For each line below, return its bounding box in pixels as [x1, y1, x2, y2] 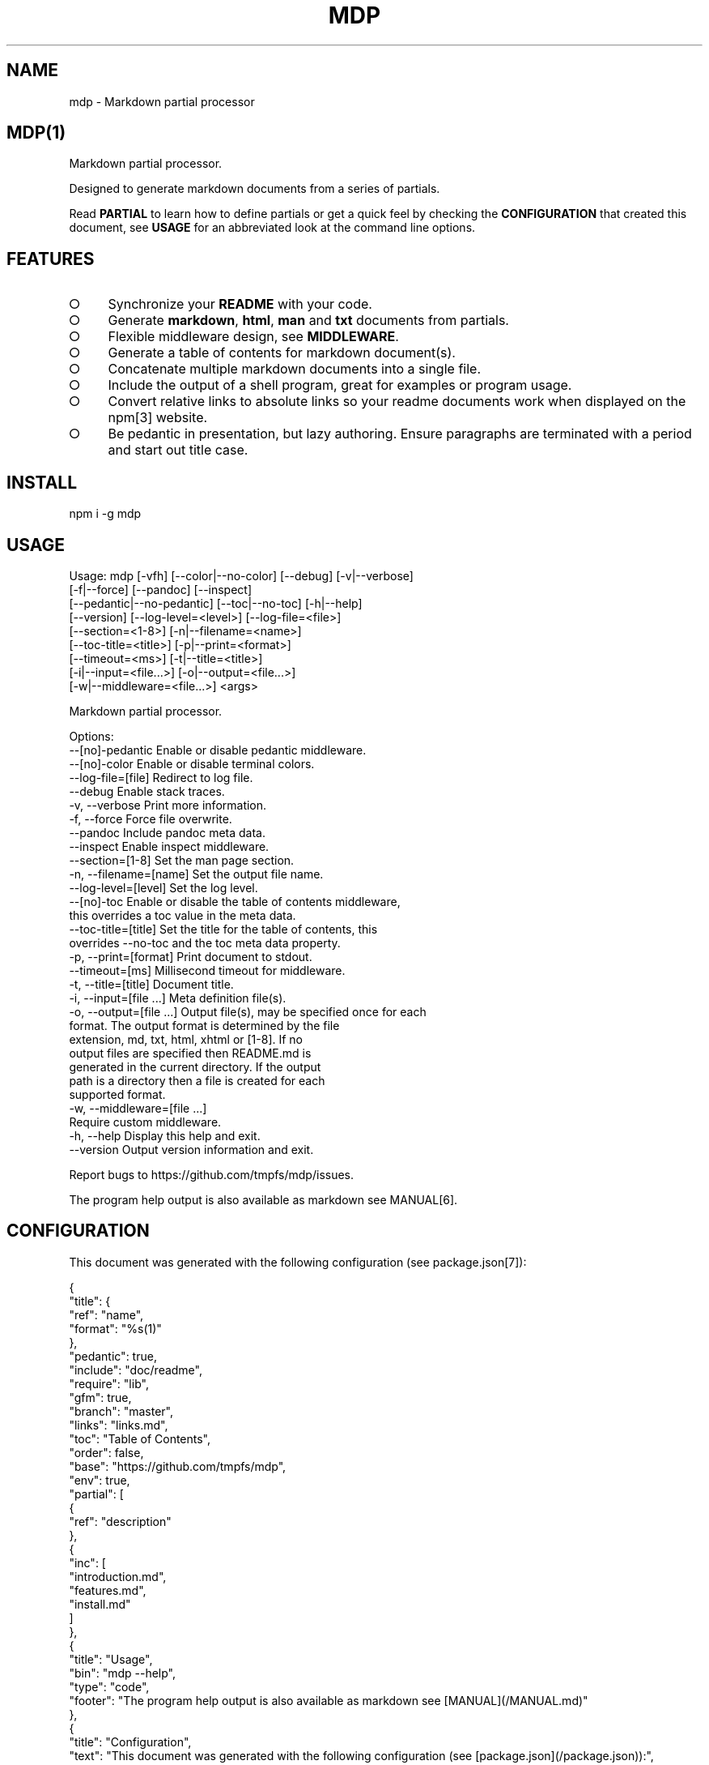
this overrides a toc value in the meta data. [69, 908, 296, 922]
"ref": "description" [69, 1514, 172, 1528]
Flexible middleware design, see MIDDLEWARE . [108, 328, 399, 345]
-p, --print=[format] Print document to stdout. [69, 949, 312, 964]
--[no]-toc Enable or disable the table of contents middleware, [69, 894, 401, 908]
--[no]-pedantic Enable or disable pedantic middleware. [69, 742, 367, 757]
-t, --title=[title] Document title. [69, 977, 234, 991]
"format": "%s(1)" [69, 1321, 162, 1336]
